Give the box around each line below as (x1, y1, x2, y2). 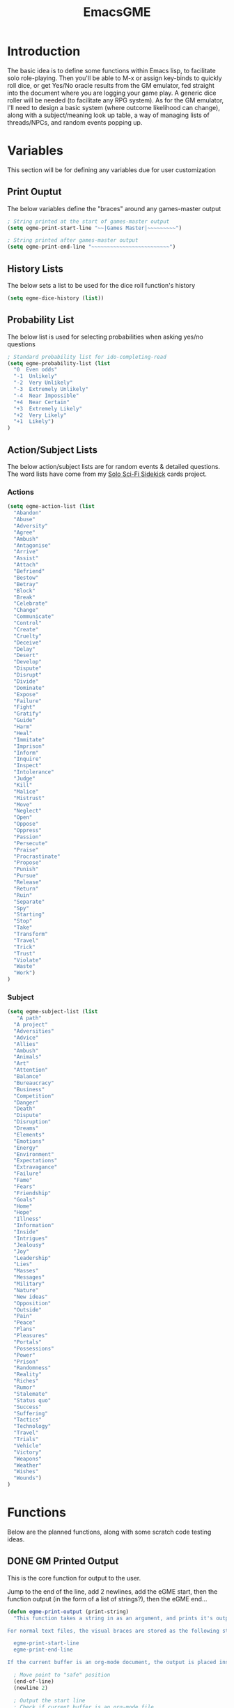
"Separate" (13, 898, 45, 905)
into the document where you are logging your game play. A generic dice (7, 89, 217, 97)
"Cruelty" (13, 632, 42, 640)
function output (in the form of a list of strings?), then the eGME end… (7, 1594, 208, 1603)
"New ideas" (13, 1293, 49, 1300)
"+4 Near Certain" (13, 399, 70, 406)
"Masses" (13, 1268, 39, 1275)
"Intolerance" (13, 769, 54, 776)
